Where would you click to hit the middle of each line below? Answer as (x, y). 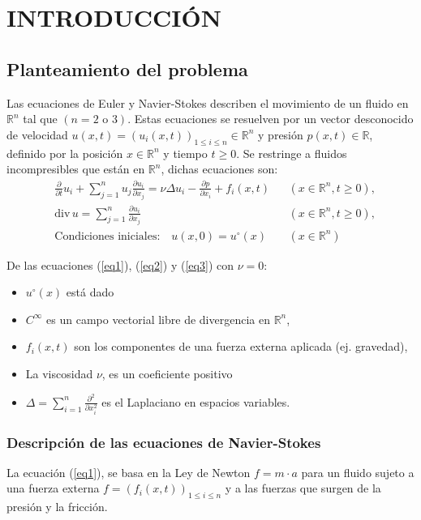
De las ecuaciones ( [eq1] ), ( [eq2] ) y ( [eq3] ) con (120, 264)
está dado (90, 292)
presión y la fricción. (57, 507)
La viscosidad (59, 374)
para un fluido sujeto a (358, 472)
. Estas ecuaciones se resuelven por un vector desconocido (271, 119)
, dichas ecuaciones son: (219, 169)
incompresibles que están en (76, 169)
